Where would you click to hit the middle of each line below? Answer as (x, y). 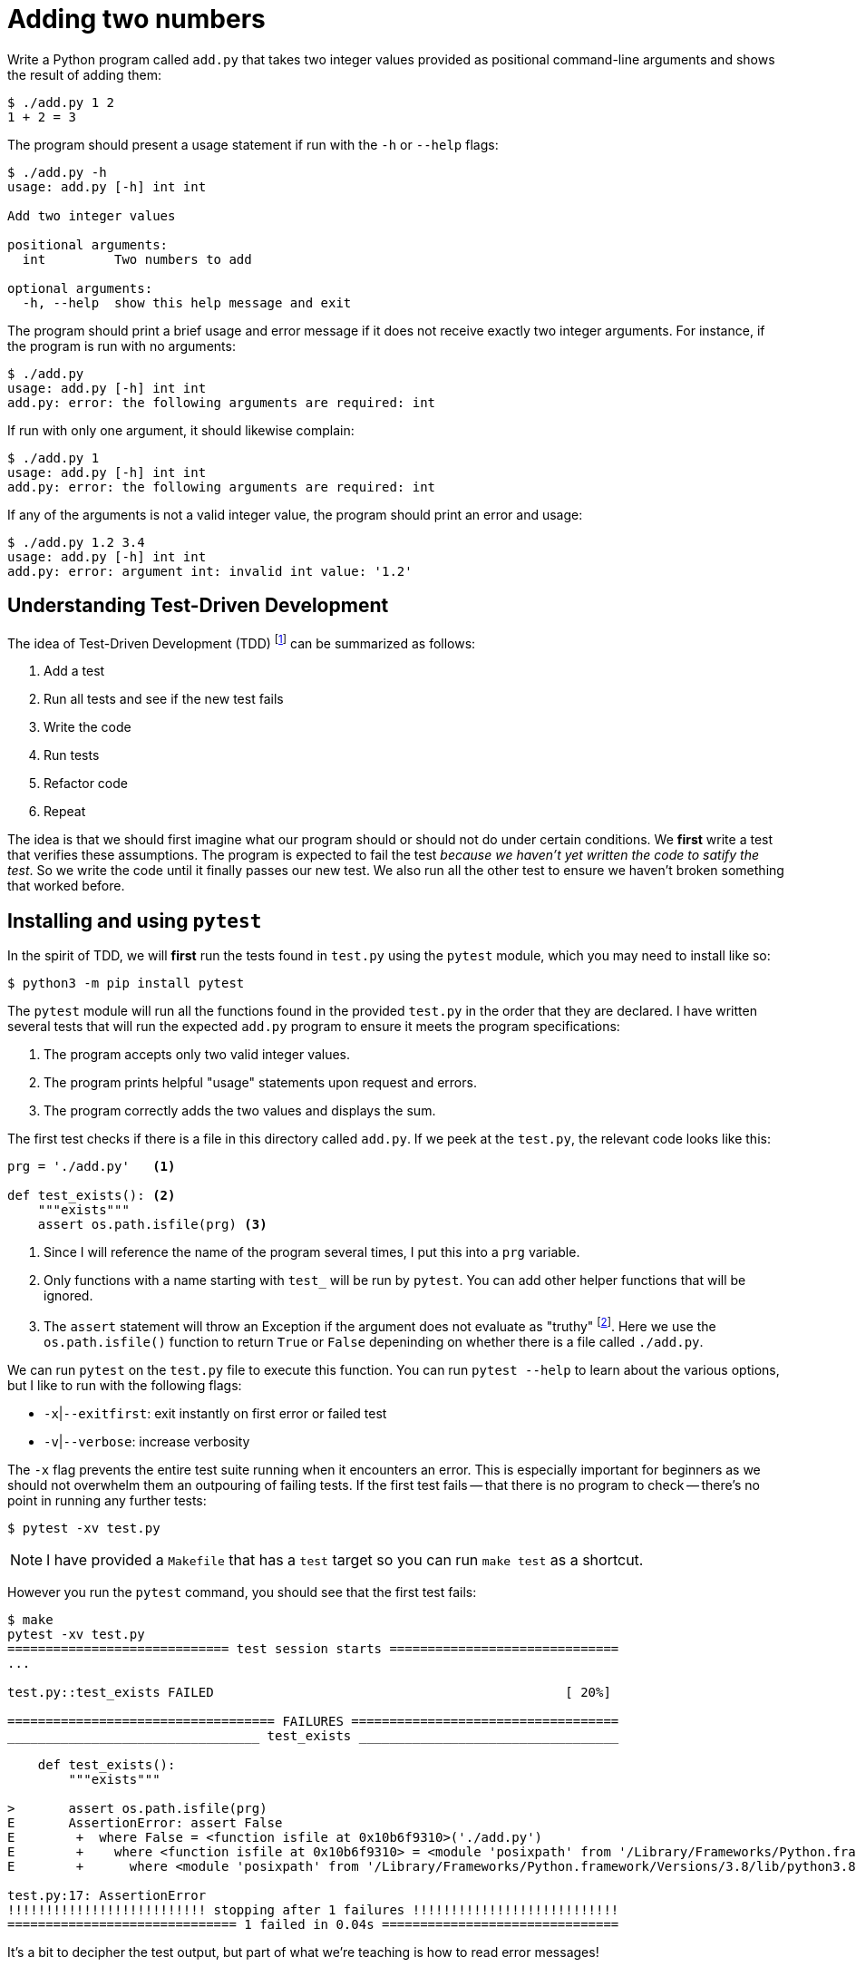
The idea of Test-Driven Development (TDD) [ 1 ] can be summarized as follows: (242, 642)
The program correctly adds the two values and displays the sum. (240, 1111)
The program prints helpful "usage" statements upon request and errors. (260, 1083)
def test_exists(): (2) (92, 1196)
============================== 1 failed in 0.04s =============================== (313, 1924)
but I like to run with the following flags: (125, 1385)
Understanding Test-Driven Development (198, 606)
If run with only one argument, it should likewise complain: (181, 430)
